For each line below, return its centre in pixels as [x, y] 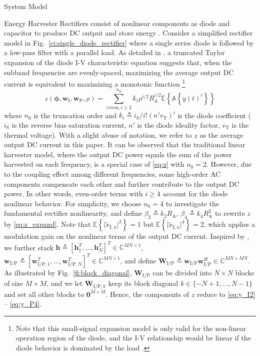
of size [13, 283]
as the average [221, 134]
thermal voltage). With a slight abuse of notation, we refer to [98, 134]
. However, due [229, 164]
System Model [26, 6]
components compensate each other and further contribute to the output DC [122, 184]
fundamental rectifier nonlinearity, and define [73, 213]
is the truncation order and [75, 115]
